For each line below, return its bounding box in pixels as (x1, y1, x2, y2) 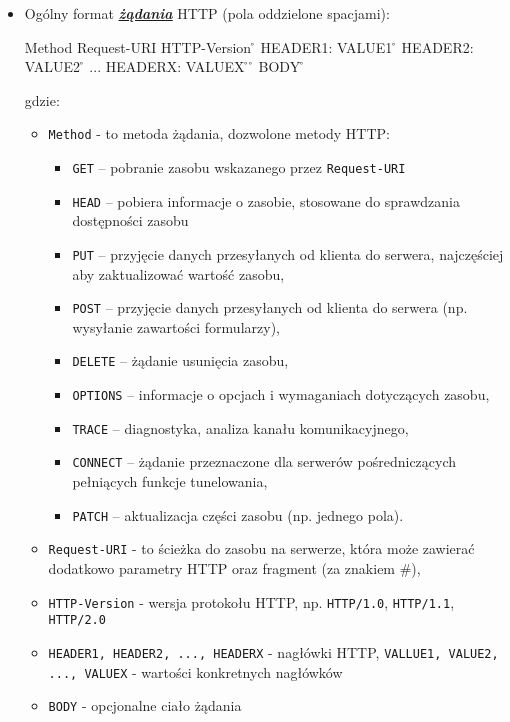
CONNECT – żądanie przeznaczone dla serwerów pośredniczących (72, 451, 457, 472)
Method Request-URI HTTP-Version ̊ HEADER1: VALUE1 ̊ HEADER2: (24, 36, 474, 57)
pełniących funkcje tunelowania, (72, 471, 268, 492)
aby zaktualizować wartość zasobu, (72, 263, 285, 284)
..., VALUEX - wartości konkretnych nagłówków (48, 661, 343, 682)
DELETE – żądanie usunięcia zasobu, (72, 350, 289, 371)
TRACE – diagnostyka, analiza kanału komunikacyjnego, (72, 417, 409, 438)
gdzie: (24, 89, 60, 110)
